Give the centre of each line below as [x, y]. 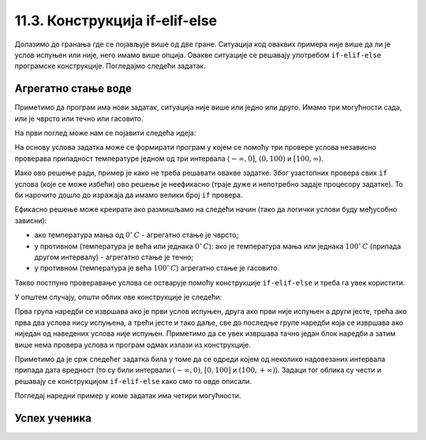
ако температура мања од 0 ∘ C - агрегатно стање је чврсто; [136, 235]
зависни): [31, 220]
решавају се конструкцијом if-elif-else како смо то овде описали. [133, 381]
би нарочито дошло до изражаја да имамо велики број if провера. [129, 195]
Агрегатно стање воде [73, 89]
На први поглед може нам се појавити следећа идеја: [105, 133]
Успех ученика [53, 418]
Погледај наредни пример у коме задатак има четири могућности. [128, 396]
